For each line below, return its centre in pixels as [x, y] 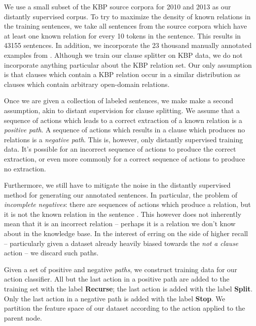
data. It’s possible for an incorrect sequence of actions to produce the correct [120, 149]
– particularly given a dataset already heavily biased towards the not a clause [121, 243]
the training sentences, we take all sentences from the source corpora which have [126, 26]
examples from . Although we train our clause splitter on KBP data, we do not [123, 55]
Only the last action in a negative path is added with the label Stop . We [115, 298]
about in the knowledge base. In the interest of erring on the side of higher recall [126, 233]
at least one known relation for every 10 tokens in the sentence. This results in [123, 35]
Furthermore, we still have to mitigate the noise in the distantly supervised [117, 185]
